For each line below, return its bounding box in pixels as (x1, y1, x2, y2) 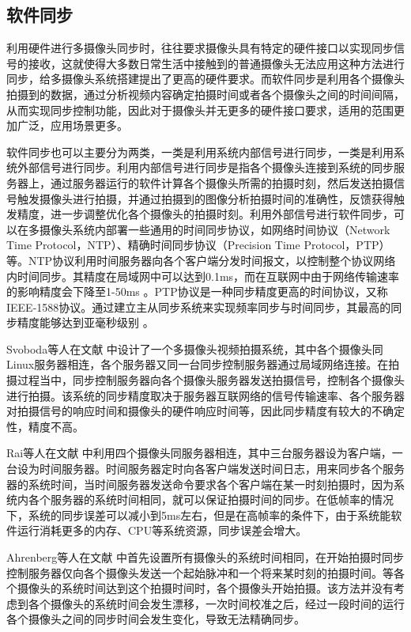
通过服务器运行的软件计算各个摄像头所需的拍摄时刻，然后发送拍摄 (50, 174, 394, 191)
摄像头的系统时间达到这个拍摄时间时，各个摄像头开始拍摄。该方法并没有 (17, 580, 394, 596)
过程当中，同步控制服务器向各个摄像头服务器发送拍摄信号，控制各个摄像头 (17, 372, 405, 388)
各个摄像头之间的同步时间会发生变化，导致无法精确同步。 (6, 611, 305, 627)
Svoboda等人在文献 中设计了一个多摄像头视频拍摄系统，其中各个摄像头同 (6, 340, 383, 357)
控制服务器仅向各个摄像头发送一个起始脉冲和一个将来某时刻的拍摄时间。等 (6, 564, 394, 581)
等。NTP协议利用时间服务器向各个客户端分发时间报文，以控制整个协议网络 (6, 252, 396, 268)
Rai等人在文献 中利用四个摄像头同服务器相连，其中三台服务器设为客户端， (6, 445, 392, 461)
